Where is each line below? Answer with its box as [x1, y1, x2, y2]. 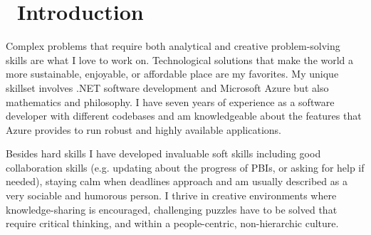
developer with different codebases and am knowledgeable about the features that [6, 108, 362, 123]
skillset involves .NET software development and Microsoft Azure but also [6, 80, 329, 95]
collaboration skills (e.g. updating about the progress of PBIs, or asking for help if [6, 160, 365, 174]
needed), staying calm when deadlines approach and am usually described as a [6, 174, 348, 189]
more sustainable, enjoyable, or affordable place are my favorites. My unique [6, 66, 339, 81]
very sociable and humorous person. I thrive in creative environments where [6, 188, 337, 203]
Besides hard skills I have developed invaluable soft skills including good [6, 146, 321, 161]
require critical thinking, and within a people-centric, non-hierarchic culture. [6, 216, 339, 231]
